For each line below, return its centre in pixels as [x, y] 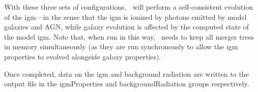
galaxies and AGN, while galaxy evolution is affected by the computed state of [126, 27]
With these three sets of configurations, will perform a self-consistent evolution [129, 7]
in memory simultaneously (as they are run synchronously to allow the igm [121, 47]
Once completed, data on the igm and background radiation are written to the [126, 73]
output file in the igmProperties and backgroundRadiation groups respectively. [127, 84]
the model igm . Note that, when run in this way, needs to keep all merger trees [129, 36]
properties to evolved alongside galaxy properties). [83, 56]
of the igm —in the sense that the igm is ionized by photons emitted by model [125, 17]
